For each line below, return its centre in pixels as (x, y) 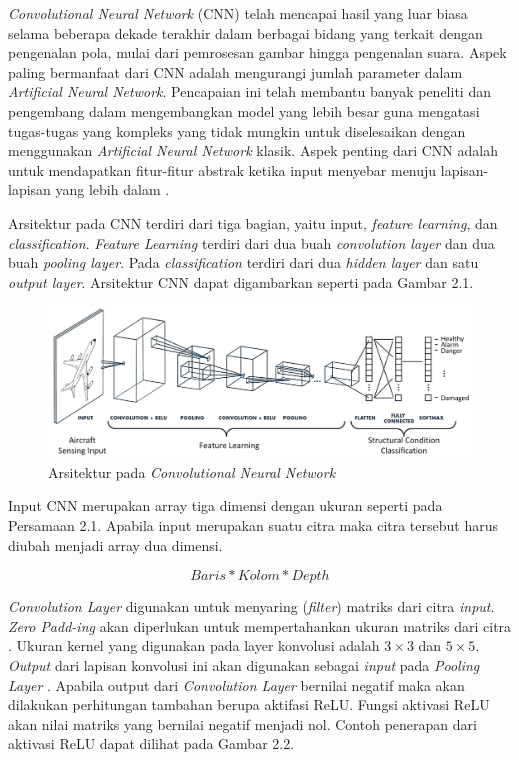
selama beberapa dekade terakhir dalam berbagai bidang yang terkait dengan (245, 32)
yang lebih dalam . (112, 189)
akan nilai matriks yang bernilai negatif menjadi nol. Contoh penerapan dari (242, 723)
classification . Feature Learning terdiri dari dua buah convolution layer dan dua (251, 242)
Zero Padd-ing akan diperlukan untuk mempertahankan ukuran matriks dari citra (260, 625)
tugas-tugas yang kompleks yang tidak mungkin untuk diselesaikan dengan (237, 130)
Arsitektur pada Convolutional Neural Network (192, 471)
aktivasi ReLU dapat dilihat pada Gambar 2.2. (151, 743)
